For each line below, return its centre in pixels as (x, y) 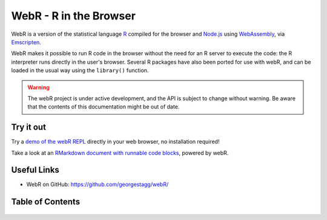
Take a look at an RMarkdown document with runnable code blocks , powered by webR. (120, 153)
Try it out (29, 127)
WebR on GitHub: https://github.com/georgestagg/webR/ (97, 184)
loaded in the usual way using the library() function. (80, 70)
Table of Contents (46, 202)
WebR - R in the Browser (74, 16)
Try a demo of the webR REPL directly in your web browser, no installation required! (115, 142)
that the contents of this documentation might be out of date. (104, 107)
